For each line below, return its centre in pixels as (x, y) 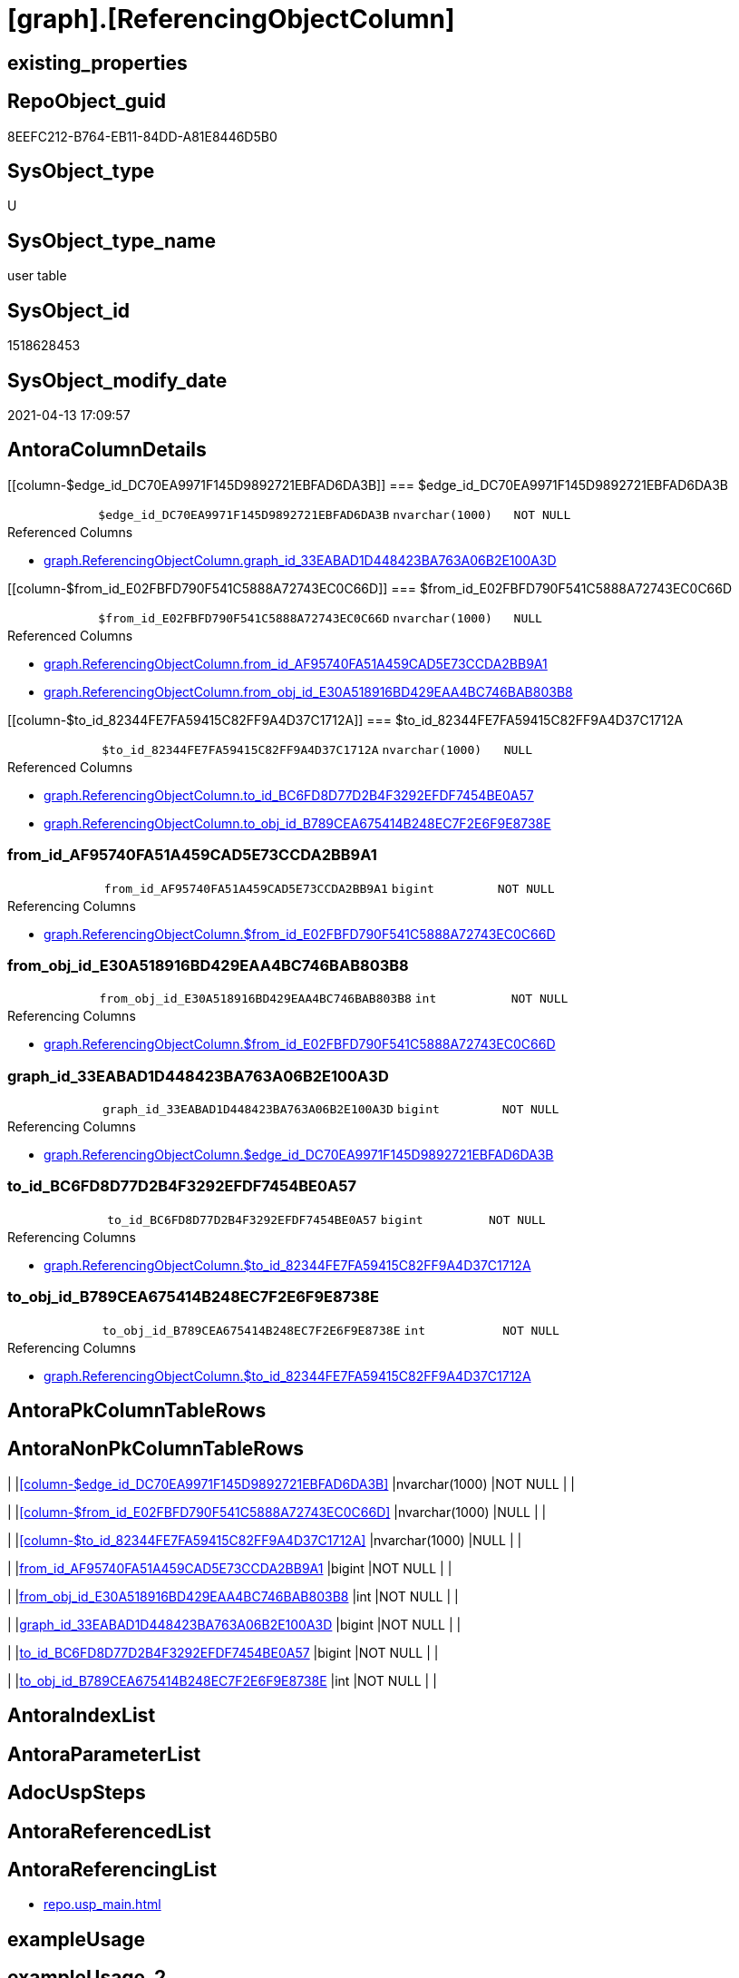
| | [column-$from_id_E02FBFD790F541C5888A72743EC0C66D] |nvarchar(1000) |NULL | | (277, 1512)
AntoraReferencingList (112, 1869)
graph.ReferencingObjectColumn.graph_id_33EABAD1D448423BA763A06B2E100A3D (300, 560)
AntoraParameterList (104, 1754)
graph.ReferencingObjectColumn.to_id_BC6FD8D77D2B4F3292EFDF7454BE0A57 (289, 795)
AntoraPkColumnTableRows (137, 1410)
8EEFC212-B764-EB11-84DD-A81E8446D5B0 (142, 136)
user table (37, 276)
